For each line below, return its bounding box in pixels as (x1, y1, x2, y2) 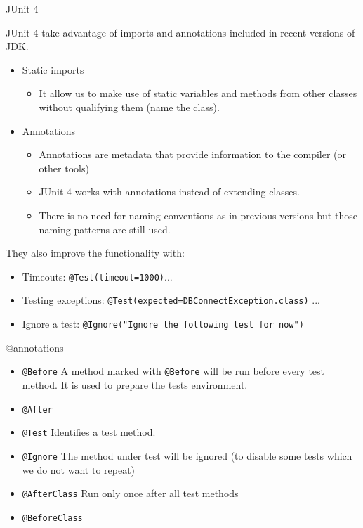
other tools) (39, 160, 89, 175)
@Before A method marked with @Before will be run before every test (22, 363, 325, 378)
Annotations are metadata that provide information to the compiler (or (39, 147, 347, 162)
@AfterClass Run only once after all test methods (22, 486, 239, 501)
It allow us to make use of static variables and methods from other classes (39, 86, 357, 101)
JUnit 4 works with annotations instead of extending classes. (39, 184, 300, 199)
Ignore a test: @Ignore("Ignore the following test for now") (22, 316, 304, 331)
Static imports (22, 62, 84, 77)
